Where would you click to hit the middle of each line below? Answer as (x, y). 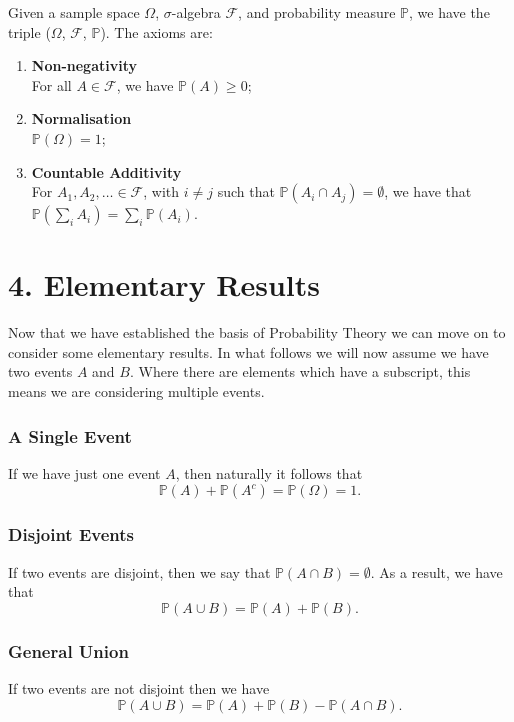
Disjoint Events (71, 534)
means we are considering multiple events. (136, 391)
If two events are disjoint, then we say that (139, 571)
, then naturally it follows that (269, 472)
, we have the (449, 12)
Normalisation (81, 118)
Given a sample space (74, 12)
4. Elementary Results (164, 284)
